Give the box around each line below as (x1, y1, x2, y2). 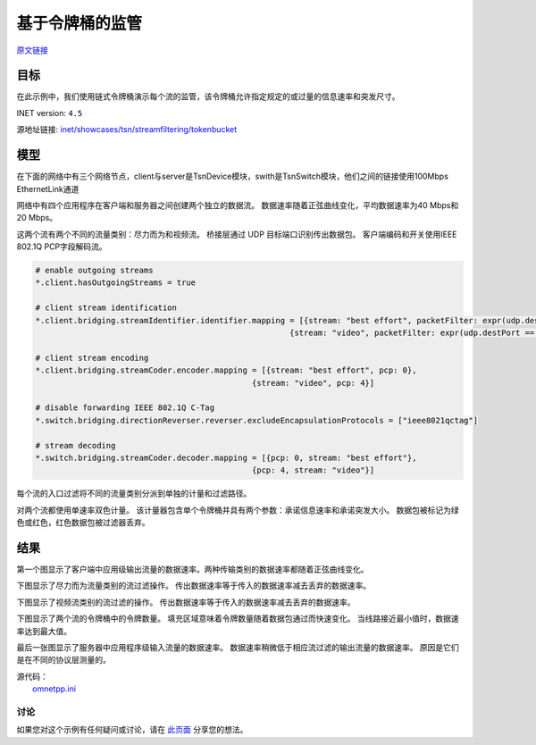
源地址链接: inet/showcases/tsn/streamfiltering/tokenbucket (16, 124, 238, 135)
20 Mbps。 (16, 213, 58, 223)
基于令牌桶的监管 (16, 13, 143, 33)
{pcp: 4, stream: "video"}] (251, 465, 375, 475)
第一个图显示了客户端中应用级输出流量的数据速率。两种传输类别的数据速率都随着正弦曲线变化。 (16, 564, 369, 574)
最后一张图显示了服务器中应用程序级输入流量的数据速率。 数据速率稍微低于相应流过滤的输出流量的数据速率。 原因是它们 (16, 641, 459, 652)
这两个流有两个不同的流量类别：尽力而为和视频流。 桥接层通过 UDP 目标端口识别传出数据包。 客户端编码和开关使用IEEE (16, 229, 457, 239)
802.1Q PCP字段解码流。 (16, 241, 107, 252)
